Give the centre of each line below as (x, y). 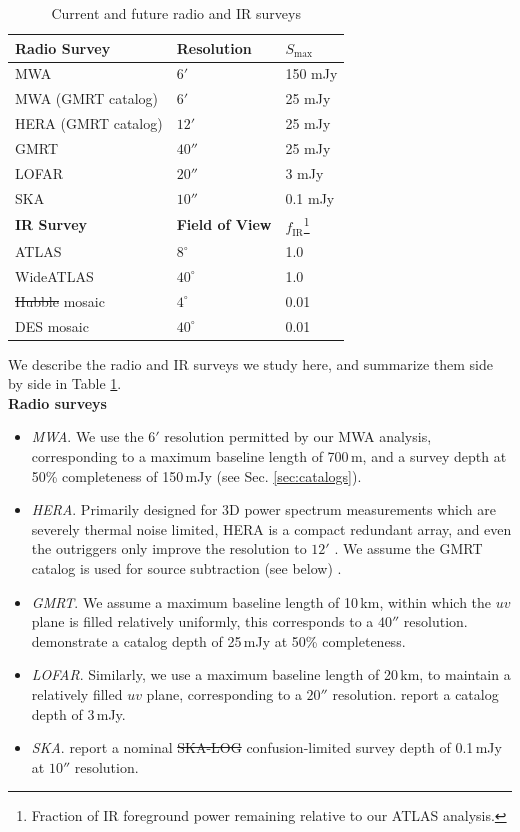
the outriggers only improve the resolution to (169, 548)
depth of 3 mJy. (78, 713)
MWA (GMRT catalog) (87, 98)
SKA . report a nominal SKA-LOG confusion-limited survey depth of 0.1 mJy (266, 747)
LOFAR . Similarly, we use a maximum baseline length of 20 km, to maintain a (271, 674)
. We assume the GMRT (408, 548)
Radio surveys (57, 402)
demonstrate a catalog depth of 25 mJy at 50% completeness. (218, 640)
